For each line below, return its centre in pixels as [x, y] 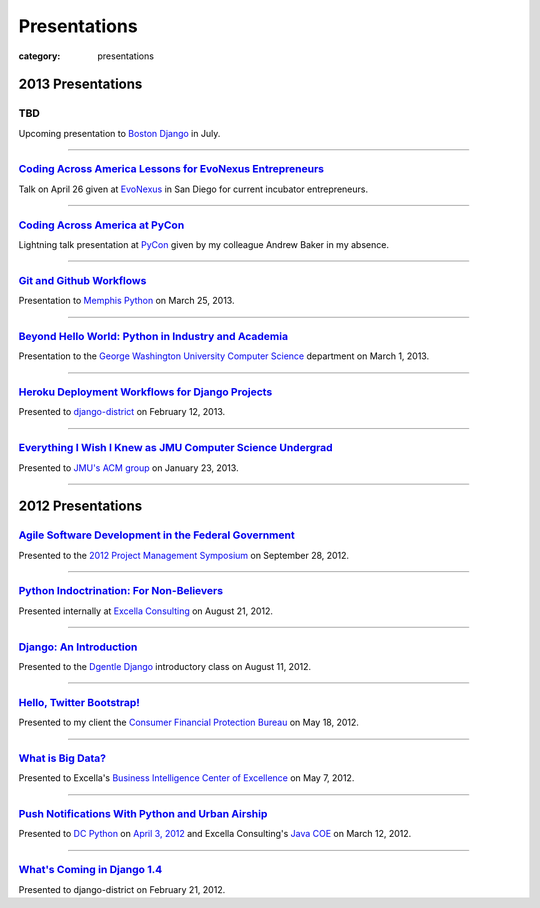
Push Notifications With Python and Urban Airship [143, 814]
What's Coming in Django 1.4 [90, 870]
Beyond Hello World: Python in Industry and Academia [153, 336]
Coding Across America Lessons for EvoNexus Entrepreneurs [171, 169]
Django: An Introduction [78, 647]
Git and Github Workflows [82, 280]
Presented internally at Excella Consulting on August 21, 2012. [146, 611]
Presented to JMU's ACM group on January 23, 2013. [128, 467]
